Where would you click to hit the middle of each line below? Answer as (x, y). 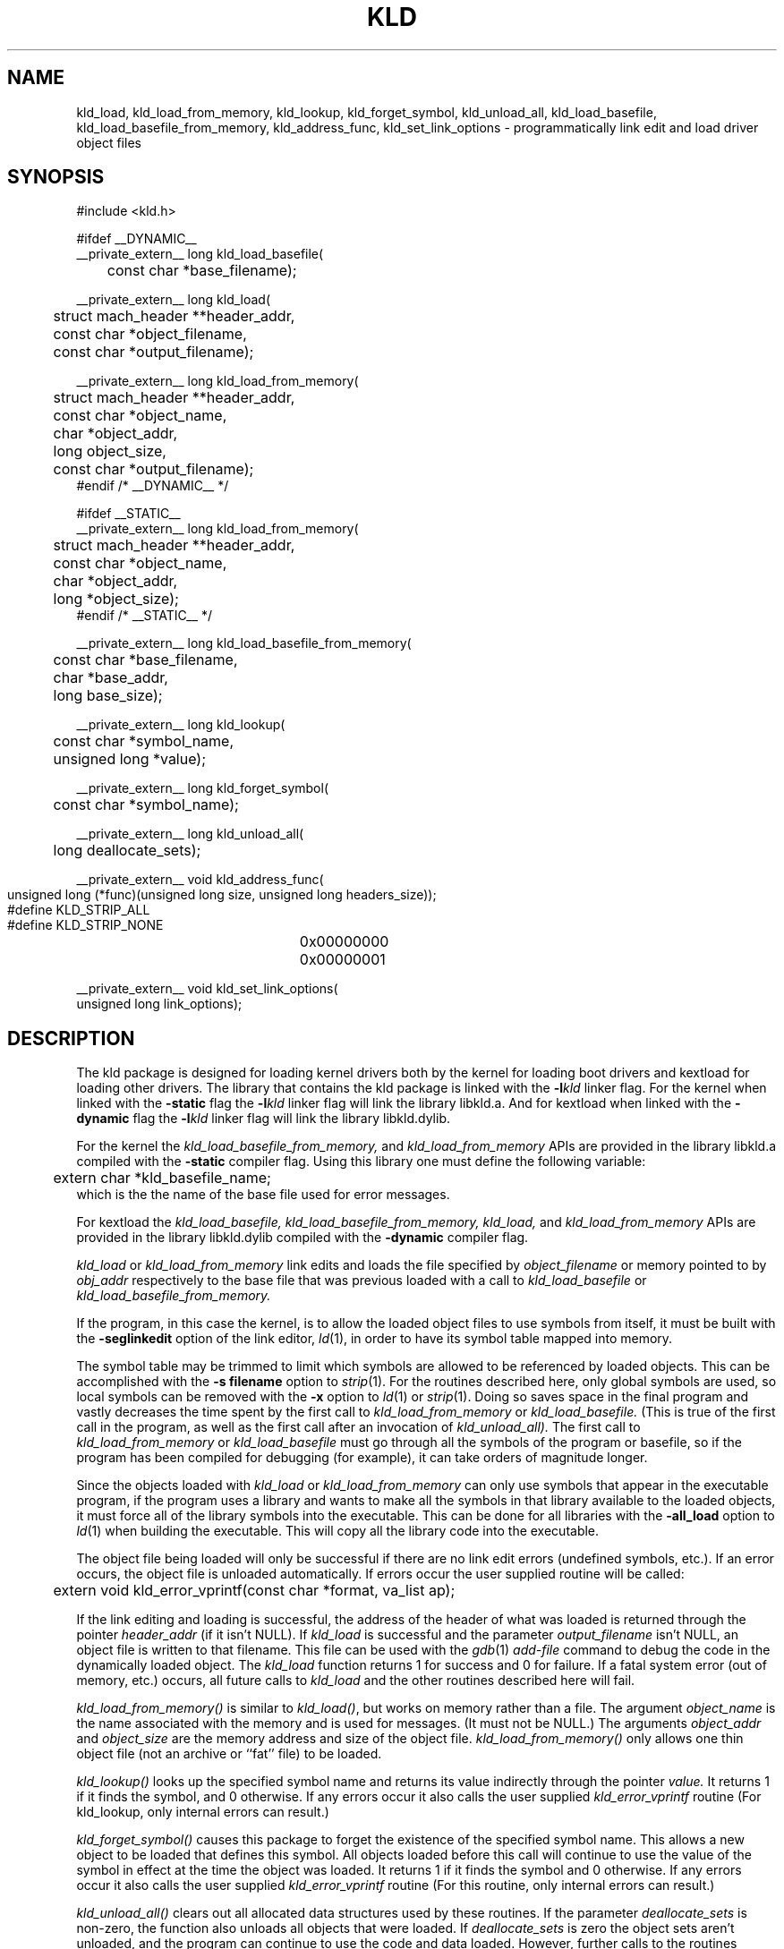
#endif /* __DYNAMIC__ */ (153, 486)
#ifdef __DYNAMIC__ (136, 239)
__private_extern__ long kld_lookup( (181, 725)
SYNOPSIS (56, 177)
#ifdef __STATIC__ (128, 514)
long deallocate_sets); (127, 851)
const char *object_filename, (150, 334)
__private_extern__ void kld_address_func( (200, 880)
